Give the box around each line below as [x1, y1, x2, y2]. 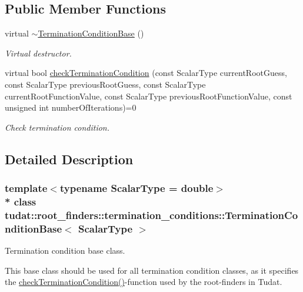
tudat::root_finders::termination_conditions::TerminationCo [5, 207, 298, 222]
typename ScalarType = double [59, 181, 214, 195]
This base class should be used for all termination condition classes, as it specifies [5, 264, 299, 276]
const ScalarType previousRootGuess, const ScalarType [5, 78, 206, 90]
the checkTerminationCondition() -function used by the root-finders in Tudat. [5, 276, 282, 288]
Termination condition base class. [5, 244, 125, 257]
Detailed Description [5, 150, 134, 168]
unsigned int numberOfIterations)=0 [5, 101, 136, 114]
